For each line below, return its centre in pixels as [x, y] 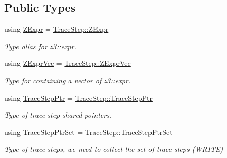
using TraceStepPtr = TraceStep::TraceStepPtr [78, 97]
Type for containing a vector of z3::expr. [68, 80]
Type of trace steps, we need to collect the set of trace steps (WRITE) [114, 149]
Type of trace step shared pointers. [58, 115]
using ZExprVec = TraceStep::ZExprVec [68, 63]
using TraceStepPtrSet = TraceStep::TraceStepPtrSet [88, 132]
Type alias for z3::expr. [40, 46]
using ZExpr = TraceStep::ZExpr [56, 29]
